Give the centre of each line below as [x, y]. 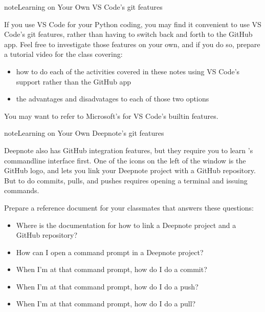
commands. [22, 190]
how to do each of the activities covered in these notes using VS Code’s [128, 71]
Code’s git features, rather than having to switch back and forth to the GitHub [128, 34]
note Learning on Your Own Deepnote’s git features [84, 133]
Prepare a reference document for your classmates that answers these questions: [129, 207]
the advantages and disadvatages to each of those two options [113, 99]
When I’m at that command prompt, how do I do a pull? [106, 304]
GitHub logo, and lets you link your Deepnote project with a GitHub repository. [130, 170]
